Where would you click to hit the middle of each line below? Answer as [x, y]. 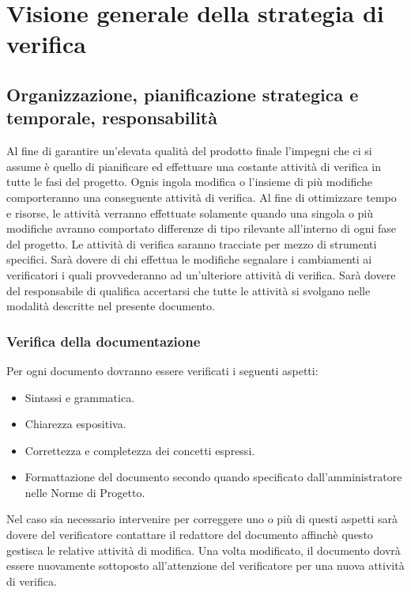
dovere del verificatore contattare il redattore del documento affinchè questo [190, 535]
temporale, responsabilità [112, 118]
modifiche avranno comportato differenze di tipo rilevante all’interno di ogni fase [202, 228]
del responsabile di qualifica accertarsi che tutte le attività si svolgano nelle [189, 290]
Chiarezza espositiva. [75, 424]
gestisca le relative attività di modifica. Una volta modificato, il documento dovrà [204, 550]
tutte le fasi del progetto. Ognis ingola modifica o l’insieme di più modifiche [190, 182]
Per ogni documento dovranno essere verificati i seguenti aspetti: [162, 370]
